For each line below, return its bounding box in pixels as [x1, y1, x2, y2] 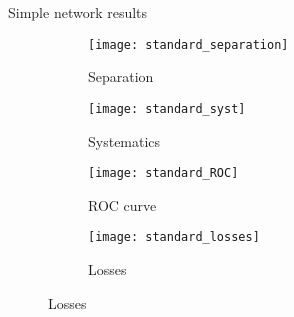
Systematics [88, 130, 161, 151]
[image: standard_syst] [88, 101, 246, 116]
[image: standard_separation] [88, 37, 289, 52]
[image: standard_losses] [88, 230, 260, 245]
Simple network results [8, 2, 148, 22]
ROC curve [88, 194, 157, 215]
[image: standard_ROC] [88, 166, 239, 181]
